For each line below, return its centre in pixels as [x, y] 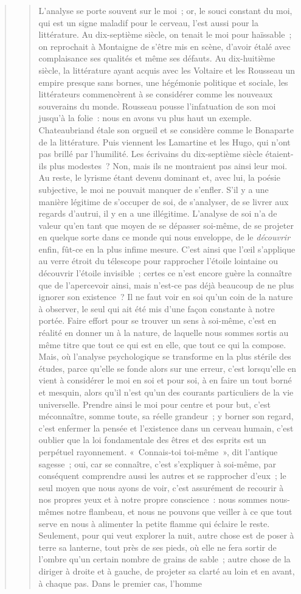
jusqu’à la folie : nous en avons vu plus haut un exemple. [145, 118]
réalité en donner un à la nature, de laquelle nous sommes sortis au [164, 333]
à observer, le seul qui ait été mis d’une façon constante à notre [157, 308]
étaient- [279, 154]
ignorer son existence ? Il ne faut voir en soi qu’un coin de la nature [166, 297]
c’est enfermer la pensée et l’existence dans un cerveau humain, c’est [166, 428]
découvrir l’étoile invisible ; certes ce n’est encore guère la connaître [165, 273]
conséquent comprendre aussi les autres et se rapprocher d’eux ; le [162, 476]
